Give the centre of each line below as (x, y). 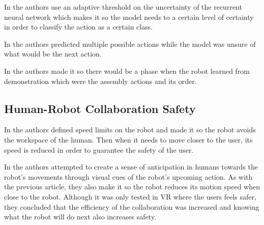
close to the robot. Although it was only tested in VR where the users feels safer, (130, 196)
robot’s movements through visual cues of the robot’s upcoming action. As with (128, 176)
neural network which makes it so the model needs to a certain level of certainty (129, 17)
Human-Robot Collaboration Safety (100, 108)
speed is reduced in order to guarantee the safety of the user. (99, 149)
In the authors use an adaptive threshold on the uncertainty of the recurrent (123, 7)
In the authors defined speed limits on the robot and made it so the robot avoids (130, 130)
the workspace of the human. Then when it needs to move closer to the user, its (128, 139)
